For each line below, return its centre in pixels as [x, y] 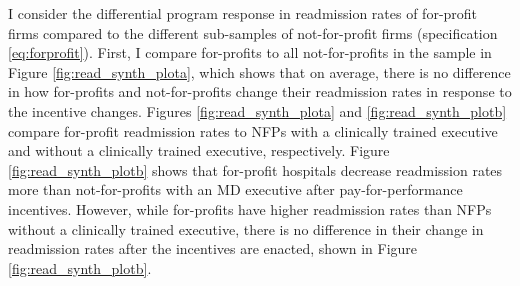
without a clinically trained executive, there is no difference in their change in [246, 228]
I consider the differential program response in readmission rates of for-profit [243, 13]
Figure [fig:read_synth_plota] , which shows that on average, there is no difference [259, 71]
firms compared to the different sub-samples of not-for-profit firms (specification [253, 32]
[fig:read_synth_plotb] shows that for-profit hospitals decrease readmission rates [255, 169]
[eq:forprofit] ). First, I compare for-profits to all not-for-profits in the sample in [250, 52]
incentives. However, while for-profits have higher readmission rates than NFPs [250, 208]
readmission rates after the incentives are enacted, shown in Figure [213, 248]
